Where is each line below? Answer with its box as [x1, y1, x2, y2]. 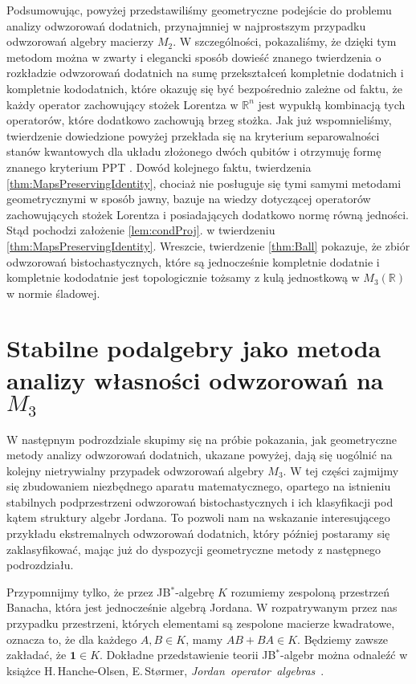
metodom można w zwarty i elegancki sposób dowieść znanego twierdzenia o [6, 48, 381, 65]
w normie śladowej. [6, 284, 100, 301]
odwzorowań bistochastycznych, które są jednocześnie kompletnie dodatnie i [6, 253, 380, 270]
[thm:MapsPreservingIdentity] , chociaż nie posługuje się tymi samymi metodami [6, 174, 402, 191]
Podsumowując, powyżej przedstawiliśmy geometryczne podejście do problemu [6, 2, 392, 18]
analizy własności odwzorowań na [6, 363, 384, 396]
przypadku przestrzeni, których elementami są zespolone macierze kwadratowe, [6, 615, 395, 632]
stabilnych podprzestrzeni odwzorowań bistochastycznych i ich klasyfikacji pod [6, 493, 394, 510]
